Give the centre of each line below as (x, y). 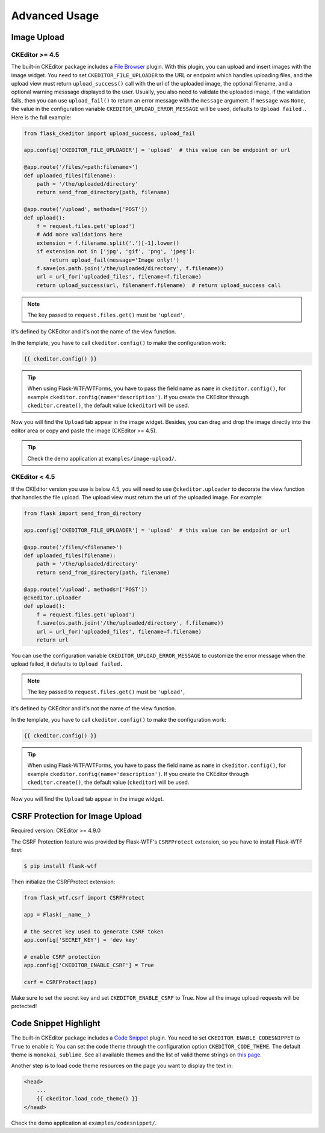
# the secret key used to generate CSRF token (94, 931)
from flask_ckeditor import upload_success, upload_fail (110, 133)
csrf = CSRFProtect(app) (60, 982)
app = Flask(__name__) (57, 914)
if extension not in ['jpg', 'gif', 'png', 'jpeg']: (116, 251)
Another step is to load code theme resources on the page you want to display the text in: (122, 1066)
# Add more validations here (79, 235)
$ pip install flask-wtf (60, 866)
